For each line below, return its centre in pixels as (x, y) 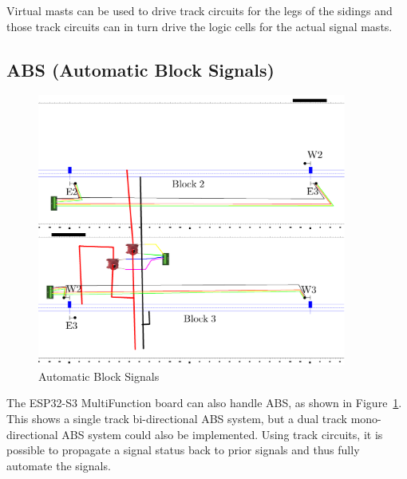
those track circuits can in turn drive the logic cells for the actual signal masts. (200, 26)
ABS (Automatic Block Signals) (140, 69)
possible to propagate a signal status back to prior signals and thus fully (183, 450)
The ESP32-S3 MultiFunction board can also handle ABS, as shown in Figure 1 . (204, 403)
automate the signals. (59, 465)
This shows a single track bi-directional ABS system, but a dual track (177, 419)
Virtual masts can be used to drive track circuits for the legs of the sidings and (200, 10)
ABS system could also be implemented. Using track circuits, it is (222, 434)
